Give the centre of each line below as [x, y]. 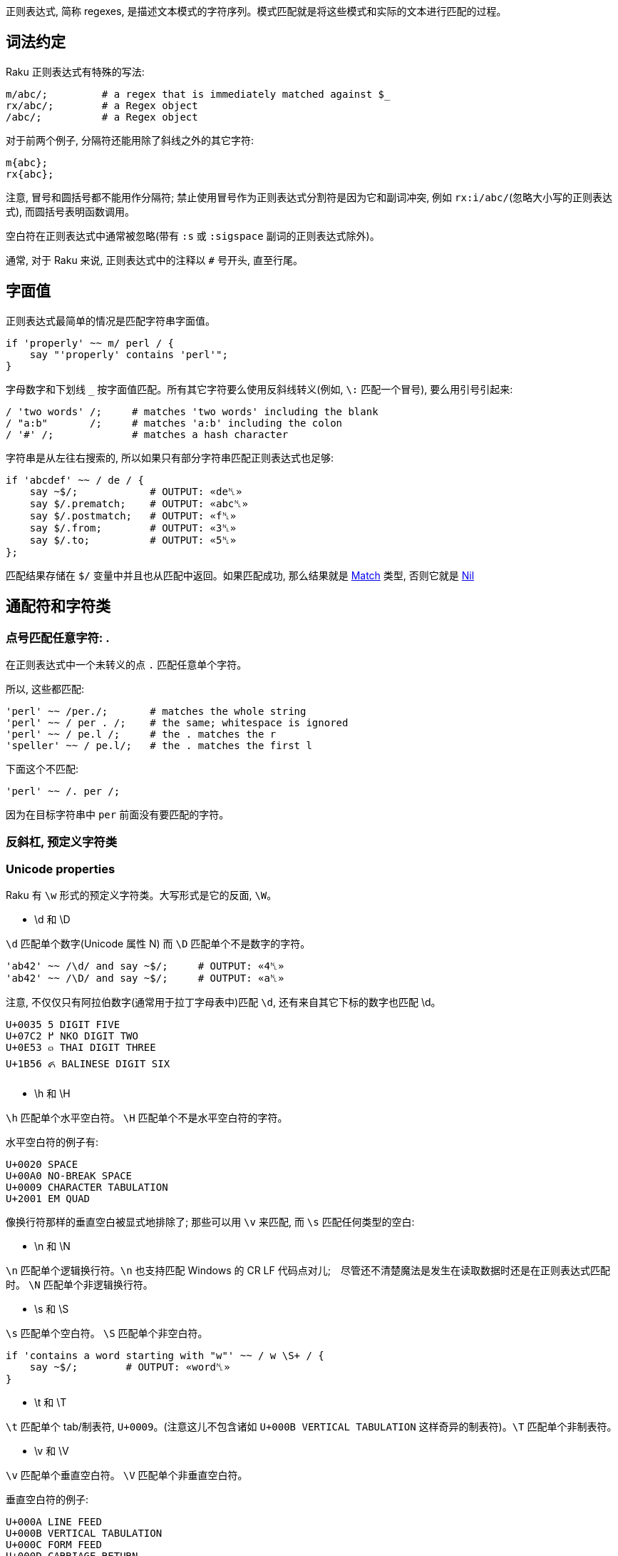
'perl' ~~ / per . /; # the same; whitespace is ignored [177, 722]
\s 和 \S [52, 1309]
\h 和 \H [52, 1094]
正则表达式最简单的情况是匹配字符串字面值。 [110, 320]
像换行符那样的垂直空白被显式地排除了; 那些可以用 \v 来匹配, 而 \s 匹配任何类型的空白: [210, 1222]
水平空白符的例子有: [52, 1142]
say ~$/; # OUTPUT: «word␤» [130, 1367]
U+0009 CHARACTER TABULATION [87, 1188]
